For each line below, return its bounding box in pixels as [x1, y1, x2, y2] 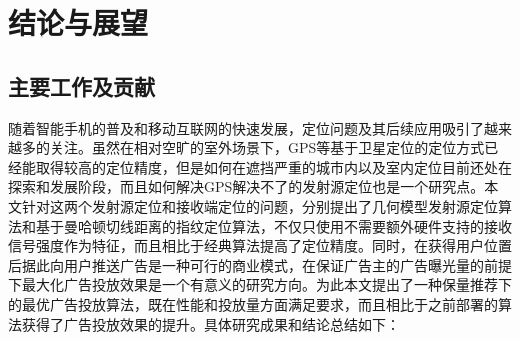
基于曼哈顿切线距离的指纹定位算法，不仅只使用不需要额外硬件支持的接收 [35, 215, 512, 236]
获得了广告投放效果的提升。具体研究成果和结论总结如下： [21, 313, 400, 334]
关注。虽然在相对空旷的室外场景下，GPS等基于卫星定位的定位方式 [49, 137, 485, 158]
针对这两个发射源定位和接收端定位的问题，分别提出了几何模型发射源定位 [21, 195, 498, 216]
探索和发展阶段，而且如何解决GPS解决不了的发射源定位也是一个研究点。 [8, 176, 485, 197]
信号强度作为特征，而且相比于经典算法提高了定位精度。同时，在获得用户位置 [8, 235, 512, 256]
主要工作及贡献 [8, 70, 155, 101]
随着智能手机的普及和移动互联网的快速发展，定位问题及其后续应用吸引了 [8, 117, 484, 138]
